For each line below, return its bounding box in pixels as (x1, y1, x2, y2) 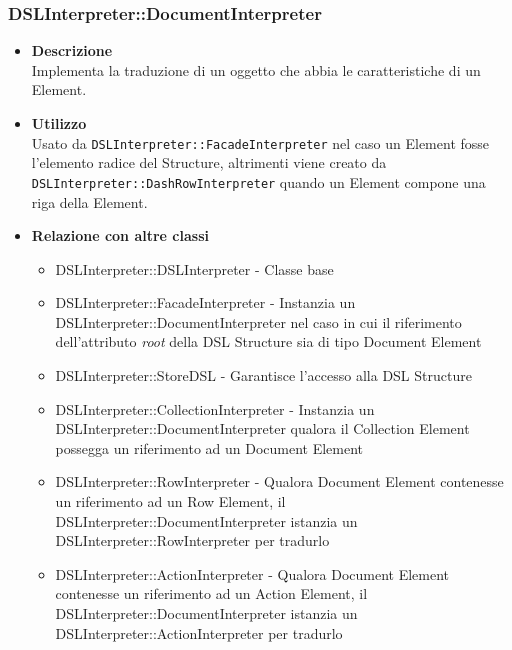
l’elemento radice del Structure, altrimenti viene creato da (31, 152, 387, 173)
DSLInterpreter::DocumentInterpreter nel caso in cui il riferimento (55, 311, 462, 332)
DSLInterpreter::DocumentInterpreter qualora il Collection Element (55, 418, 470, 439)
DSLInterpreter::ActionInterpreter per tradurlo (55, 622, 343, 643)
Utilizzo (31, 113, 87, 133)
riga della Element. (31, 191, 148, 212)
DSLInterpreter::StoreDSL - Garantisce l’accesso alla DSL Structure (55, 365, 472, 386)
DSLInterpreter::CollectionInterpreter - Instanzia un (55, 398, 375, 419)
